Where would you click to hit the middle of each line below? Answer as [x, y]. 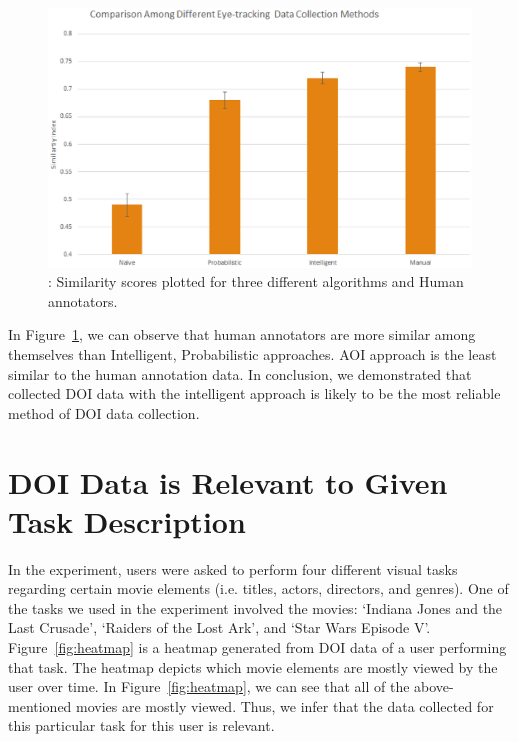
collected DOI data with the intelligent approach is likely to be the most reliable [254, 393]
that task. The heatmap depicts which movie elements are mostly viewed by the [253, 666]
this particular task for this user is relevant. [141, 725]
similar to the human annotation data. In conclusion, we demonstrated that [240, 373]
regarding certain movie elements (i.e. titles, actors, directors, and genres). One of [258, 588]
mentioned [40, 705]
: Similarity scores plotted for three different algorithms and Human [256, 281]
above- [434, 686]
